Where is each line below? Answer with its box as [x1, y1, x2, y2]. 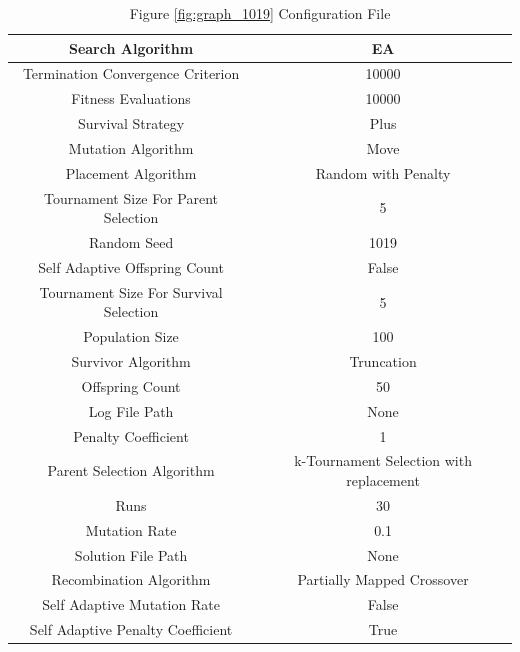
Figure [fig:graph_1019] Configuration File [129, 3, 391, 23]
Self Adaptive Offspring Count [38, 256, 224, 277]
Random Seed [88, 232, 174, 253]
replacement [346, 470, 420, 491]
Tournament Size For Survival [39, 281, 223, 302]
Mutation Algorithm [68, 137, 194, 158]
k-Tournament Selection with [294, 450, 472, 471]
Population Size [83, 326, 179, 347]
